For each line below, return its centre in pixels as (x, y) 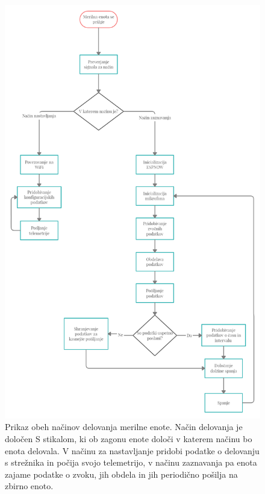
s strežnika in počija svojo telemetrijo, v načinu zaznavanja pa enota (131, 462)
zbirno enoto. (29, 486)
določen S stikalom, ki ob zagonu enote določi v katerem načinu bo (129, 439)
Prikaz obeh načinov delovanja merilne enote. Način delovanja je (124, 427)
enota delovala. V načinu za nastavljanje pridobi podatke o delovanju (132, 450)
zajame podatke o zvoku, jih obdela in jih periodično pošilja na (121, 474)
